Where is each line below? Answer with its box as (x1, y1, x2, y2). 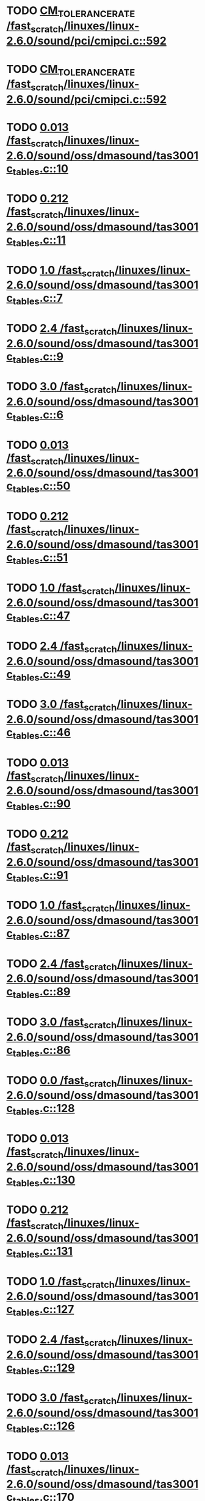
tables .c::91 (12, 868, 68, 884)
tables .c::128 (12, 1102, 75, 1118)
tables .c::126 (12, 1419, 75, 1435)
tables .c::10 (12, 162, 69, 178)
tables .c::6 (12, 408, 64, 424)
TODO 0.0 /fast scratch (6, 1073, 117, 1089)
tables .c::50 (12, 479, 71, 495)
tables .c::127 (12, 1303, 74, 1319)
